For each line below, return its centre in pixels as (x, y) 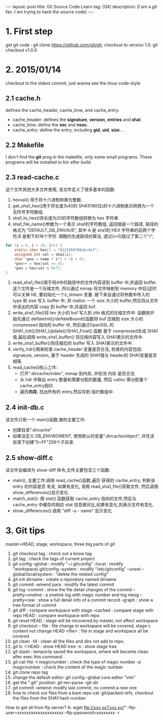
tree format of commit (34, 605)
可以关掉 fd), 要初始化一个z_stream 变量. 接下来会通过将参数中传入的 (81, 294)
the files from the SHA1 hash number (49, 698)
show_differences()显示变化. (41, 493)
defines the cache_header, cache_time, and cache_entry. (63, 110)
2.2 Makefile (25, 145)
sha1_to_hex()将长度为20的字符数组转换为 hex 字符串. (66, 218)
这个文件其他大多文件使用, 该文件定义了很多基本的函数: (61, 189)
